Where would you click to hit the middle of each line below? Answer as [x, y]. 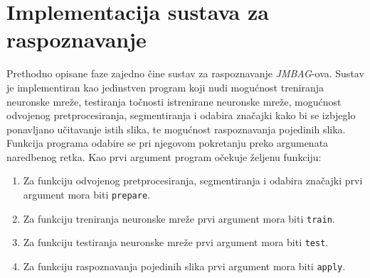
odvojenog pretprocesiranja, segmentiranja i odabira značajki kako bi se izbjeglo [181, 115]
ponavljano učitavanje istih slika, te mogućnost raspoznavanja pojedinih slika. [176, 129]
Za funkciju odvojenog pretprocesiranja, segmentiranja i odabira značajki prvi [193, 180]
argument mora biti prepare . [86, 195]
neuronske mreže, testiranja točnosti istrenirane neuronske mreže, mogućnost [174, 101]
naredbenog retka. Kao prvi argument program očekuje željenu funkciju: [164, 156]
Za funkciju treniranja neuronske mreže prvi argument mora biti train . [179, 218]
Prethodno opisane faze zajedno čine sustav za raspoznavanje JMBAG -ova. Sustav [185, 73]
